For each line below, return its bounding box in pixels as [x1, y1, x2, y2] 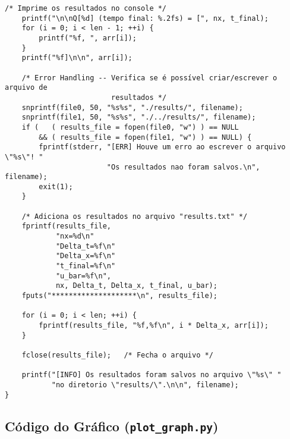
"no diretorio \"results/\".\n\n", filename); [51, 380, 239, 389]
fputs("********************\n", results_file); [21, 291, 218, 300]
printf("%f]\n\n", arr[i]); [21, 54, 133, 62]
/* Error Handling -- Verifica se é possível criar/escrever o [21, 73, 278, 82]
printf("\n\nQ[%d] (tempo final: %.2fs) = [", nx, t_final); [21, 14, 269, 23]
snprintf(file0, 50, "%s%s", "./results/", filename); [21, 103, 243, 112]
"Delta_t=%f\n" [55, 242, 116, 250]
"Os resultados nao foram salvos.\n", [106, 162, 260, 171]
